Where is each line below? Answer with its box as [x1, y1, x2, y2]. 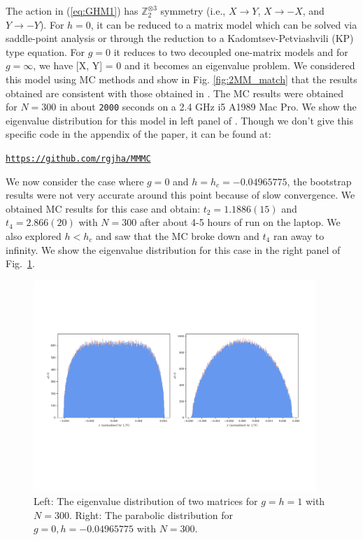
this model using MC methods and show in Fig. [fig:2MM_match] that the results [6, 71, 357, 86]
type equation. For [6, 44, 85, 59]
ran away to [273, 229, 325, 243]
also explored [6, 229, 62, 243]
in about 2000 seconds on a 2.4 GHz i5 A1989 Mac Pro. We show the [59, 99, 357, 114]
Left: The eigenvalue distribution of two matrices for [34, 494, 258, 509]
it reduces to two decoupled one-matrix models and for [113, 44, 348, 59]
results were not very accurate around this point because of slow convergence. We [6, 187, 355, 202]
